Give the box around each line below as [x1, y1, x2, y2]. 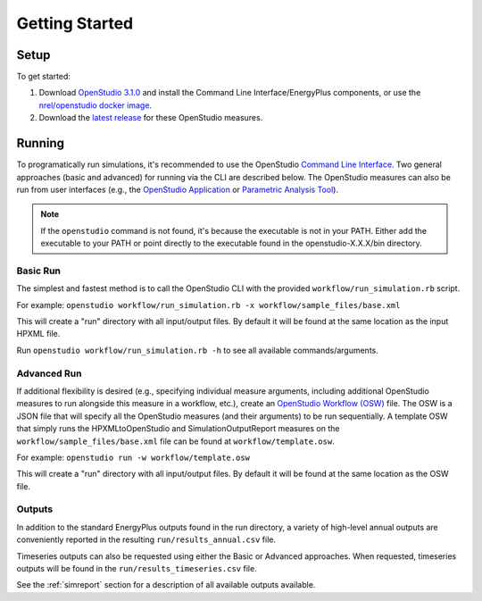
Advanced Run [16, 367, 82, 380]
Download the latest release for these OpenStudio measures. [38, 113, 263, 123]
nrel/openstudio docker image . [38, 99, 152, 111]
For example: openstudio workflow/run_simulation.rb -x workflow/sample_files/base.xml [16, 299, 401, 310]
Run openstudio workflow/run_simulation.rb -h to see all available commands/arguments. [16, 345, 379, 355]
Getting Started [16, 13, 134, 33]
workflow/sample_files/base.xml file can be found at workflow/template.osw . [16, 436, 335, 447]
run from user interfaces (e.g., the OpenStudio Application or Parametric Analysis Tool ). [16, 184, 339, 195]
